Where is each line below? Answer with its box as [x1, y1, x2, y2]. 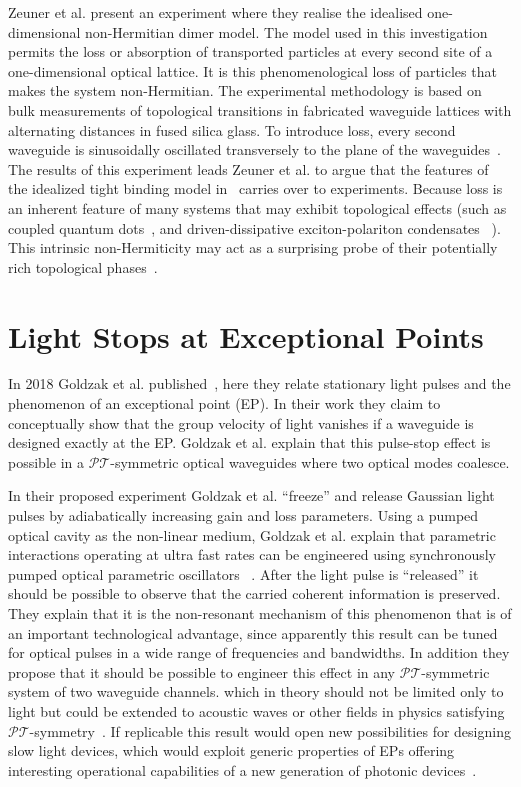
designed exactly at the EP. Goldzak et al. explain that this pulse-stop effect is [8, 432, 491, 453]
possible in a [8, 451, 84, 472]
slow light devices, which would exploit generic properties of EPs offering [8, 740, 455, 761]
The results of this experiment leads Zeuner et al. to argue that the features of [8, 158, 489, 179]
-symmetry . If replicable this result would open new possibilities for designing [29, 720, 511, 741]
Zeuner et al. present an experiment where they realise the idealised [8, 2, 423, 22]
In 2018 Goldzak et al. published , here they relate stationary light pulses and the [8, 373, 511, 394]
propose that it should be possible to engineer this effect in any [8, 661, 396, 682]
